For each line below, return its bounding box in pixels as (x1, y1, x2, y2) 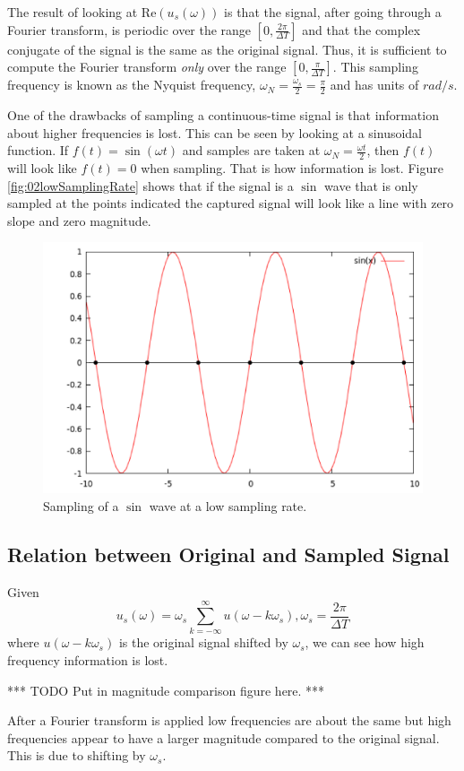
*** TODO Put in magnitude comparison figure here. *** (7, 680, 325, 699)
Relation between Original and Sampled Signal (7, 540, 450, 567)
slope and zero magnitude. (7, 211, 151, 230)
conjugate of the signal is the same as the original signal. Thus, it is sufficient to (7, 39, 447, 58)
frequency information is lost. (7, 651, 168, 670)
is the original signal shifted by (118, 633, 288, 652)
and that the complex (302, 20, 421, 39)
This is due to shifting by (7, 746, 146, 765)
